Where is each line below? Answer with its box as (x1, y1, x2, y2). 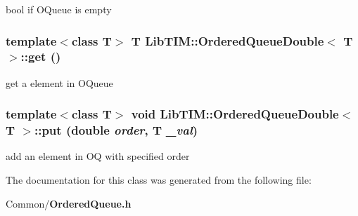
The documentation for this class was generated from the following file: (6, 173, 312, 187)
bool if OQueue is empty (6, 2, 112, 16)
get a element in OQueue (6, 75, 113, 90)
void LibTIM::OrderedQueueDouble (131, 105, 339, 123)
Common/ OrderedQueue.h (6, 196, 132, 210)
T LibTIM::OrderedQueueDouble (131, 32, 324, 49)
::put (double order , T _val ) (34, 121, 198, 139)
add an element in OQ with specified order (6, 149, 190, 163)
